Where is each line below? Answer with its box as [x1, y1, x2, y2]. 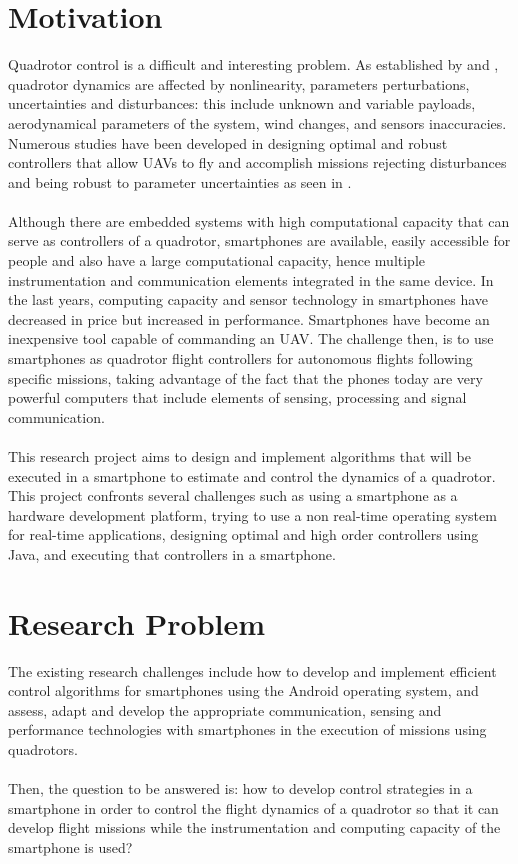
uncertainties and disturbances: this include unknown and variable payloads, [8, 93, 476, 114]
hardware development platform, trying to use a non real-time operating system [8, 504, 497, 525]
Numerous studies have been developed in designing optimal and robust [8, 132, 448, 153]
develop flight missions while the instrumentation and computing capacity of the [8, 817, 501, 838]
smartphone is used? [8, 837, 133, 858]
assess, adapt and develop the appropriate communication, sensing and [8, 699, 442, 720]
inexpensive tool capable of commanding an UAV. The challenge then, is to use [8, 328, 494, 349]
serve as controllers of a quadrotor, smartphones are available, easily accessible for [8, 230, 511, 251]
